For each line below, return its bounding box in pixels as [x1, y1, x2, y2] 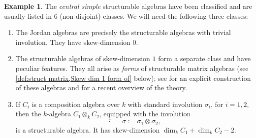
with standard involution [128, 99, 203, 109]
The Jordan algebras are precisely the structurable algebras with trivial [15, 27, 231, 37]
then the [15, 108, 41, 119]
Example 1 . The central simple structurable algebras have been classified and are [4, 1, 252, 11]
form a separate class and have [158, 53, 251, 64]
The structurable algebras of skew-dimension [15, 53, 150, 64]
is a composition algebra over [32, 99, 120, 109]
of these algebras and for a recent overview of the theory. [15, 82, 187, 93]
